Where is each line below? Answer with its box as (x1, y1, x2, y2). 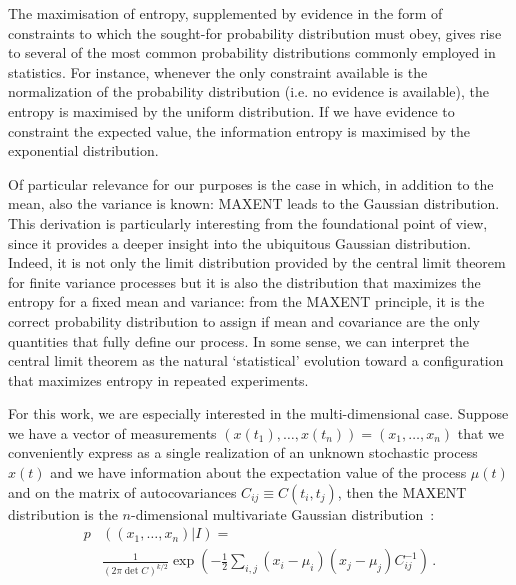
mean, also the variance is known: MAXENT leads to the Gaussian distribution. (8, 193, 500, 214)
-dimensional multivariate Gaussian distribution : (130, 503, 435, 524)
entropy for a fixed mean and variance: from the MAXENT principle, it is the (8, 291, 485, 312)
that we (457, 422, 505, 443)
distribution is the (8, 503, 118, 524)
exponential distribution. (8, 140, 159, 161)
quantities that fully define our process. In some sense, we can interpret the (8, 330, 470, 351)
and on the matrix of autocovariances (8, 481, 237, 502)
